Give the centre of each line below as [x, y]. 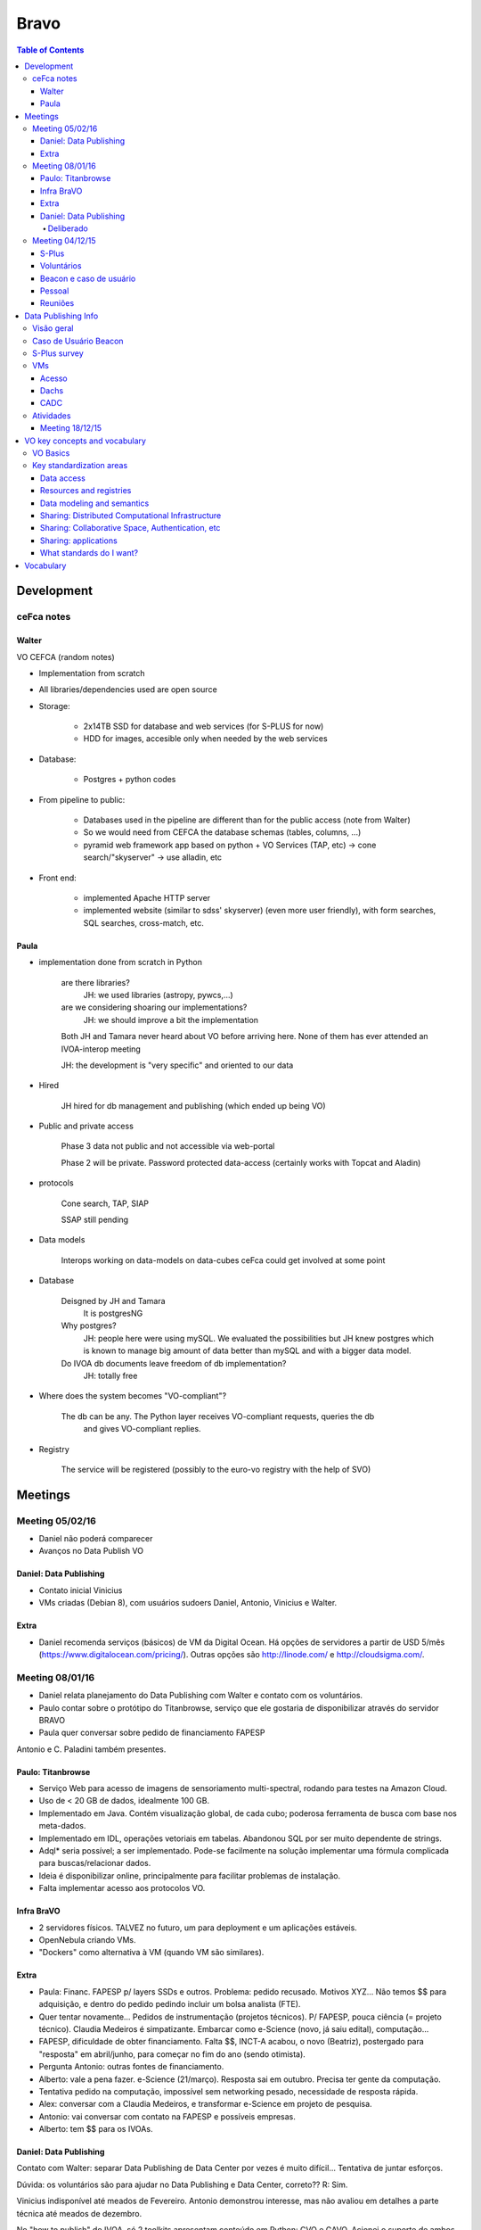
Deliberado [68, 228]
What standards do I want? [89, 553]
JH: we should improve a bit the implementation [171, 1020]
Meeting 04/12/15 [64, 241]
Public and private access [86, 1126]
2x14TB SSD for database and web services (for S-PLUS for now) [204, 726]
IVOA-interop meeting [101, 1049]
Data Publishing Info [61, 316]
